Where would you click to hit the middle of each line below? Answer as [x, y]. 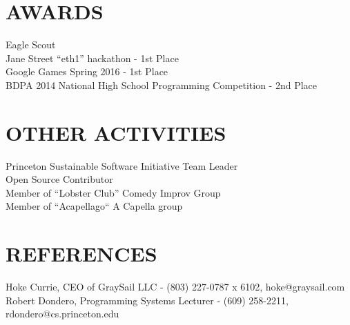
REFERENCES [81, 254]
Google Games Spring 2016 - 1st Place [87, 71]
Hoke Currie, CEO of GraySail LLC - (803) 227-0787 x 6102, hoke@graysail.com [175, 287]
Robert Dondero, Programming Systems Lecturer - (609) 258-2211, [147, 300]
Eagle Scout [31, 45]
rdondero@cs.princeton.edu [62, 314]
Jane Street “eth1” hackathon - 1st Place [92, 58]
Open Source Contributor [59, 179]
